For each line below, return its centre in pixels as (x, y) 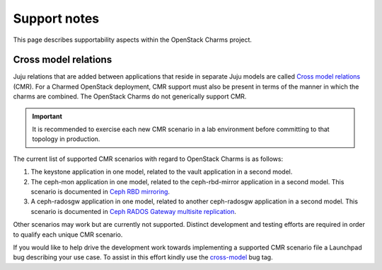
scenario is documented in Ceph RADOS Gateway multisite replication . (134, 211)
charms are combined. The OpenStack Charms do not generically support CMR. (130, 96)
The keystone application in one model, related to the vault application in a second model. (162, 172)
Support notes (56, 18)
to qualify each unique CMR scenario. (68, 235)
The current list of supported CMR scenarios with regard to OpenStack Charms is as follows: (148, 159)
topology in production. (66, 139)
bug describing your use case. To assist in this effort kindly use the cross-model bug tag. (143, 257)
